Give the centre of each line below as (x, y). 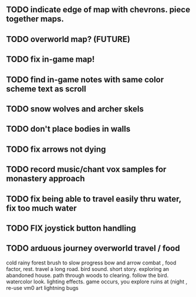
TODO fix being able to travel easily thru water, (94, 199)
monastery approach (45, 179)
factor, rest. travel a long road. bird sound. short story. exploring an (88, 269)
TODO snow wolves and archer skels (75, 109)
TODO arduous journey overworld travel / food (93, 248)
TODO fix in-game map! (50, 60)
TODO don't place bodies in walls (68, 129)
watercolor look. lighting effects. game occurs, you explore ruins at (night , (97, 282)
